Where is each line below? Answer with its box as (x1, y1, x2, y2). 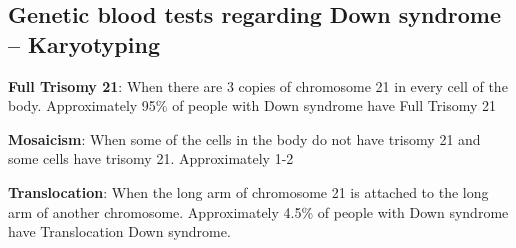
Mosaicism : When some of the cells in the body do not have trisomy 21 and (8, 128, 481, 149)
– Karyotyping (8, 28, 160, 59)
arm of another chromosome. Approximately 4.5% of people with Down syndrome (8, 201, 509, 222)
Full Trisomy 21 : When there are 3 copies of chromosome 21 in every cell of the (8, 75, 508, 96)
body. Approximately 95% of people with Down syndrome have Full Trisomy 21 (8, 95, 496, 116)
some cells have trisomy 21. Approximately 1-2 (8, 148, 294, 169)
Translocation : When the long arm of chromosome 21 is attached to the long (8, 181, 489, 202)
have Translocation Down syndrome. (8, 221, 231, 242)
